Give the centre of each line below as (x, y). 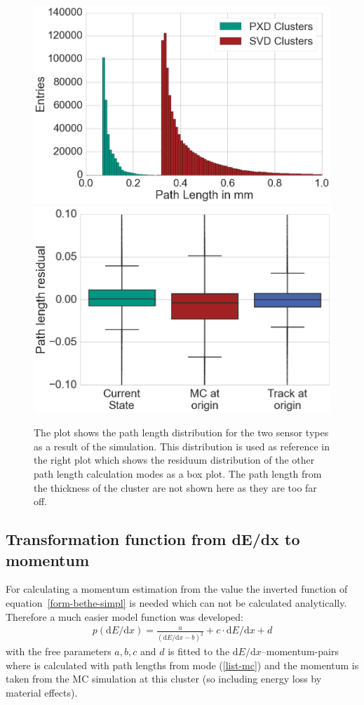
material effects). (42, 692)
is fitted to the (199, 651)
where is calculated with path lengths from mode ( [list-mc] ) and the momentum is (182, 665)
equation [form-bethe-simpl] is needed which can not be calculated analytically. (176, 603)
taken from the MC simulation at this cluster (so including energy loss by (164, 679)
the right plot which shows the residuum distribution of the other (174, 460)
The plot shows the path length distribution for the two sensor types (181, 432)
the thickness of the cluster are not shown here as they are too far (175, 487)
